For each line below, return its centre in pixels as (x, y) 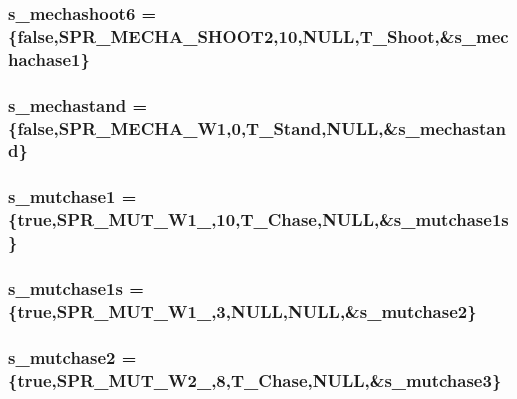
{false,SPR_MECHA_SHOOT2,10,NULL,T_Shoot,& (231, 35)
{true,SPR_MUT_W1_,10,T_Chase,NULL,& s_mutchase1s (258, 219)
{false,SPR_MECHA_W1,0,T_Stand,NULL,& (203, 127)
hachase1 (44, 58)
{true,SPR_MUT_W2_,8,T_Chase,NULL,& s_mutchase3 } (255, 379)
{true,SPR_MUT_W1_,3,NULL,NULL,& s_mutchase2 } (242, 310)
